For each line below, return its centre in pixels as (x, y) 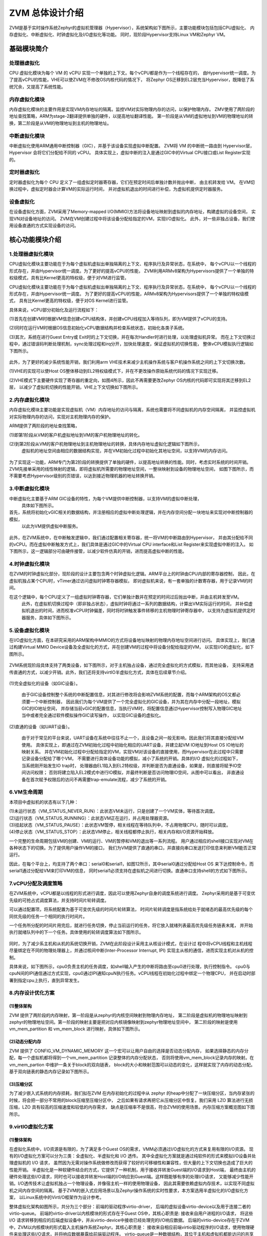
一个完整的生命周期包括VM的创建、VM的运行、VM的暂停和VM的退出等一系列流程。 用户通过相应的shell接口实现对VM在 (132, 841)
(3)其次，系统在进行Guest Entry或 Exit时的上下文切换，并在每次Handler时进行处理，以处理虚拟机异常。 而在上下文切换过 (132, 337)
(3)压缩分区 (21, 1084)
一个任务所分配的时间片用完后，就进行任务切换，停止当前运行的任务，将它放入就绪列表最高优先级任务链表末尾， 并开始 (131, 925)
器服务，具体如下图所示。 (47, 618)
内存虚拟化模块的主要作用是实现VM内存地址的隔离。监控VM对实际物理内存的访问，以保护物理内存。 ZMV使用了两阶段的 (132, 109)
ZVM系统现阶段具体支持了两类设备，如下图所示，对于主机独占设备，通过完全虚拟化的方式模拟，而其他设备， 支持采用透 (132, 665)
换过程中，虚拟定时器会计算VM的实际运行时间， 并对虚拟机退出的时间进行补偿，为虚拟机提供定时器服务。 (117, 189)
